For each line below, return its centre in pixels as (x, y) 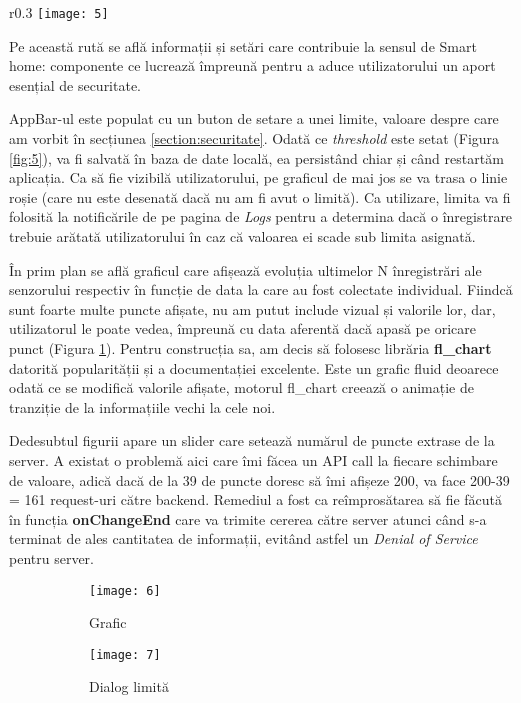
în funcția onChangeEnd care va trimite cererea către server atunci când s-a (248, 518)
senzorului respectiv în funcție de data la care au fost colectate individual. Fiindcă (261, 289)
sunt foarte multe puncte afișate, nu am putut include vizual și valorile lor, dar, (252, 308)
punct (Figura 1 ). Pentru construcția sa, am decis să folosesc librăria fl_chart (250, 347)
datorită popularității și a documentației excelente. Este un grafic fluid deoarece (254, 367)
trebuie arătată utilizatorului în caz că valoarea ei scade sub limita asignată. (242, 236)
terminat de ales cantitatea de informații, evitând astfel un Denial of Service (243, 538)
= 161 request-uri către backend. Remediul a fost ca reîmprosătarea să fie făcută (256, 499)
